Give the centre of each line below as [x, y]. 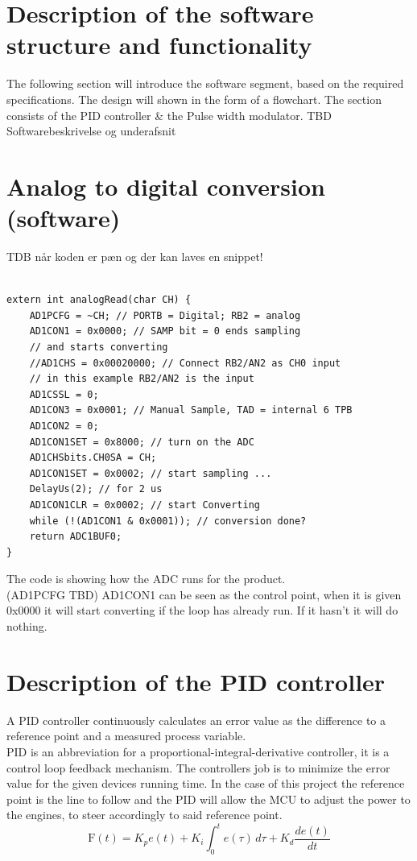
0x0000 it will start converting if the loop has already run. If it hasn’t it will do [202, 610]
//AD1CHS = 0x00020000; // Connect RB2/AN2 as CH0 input [185, 363]
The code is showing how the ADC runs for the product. [146, 579]
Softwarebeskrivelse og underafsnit [91, 131]
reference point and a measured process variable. [126, 736]
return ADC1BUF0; [76, 537]
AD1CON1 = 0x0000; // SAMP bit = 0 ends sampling [165, 331]
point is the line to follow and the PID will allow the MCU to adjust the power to [208, 799]
